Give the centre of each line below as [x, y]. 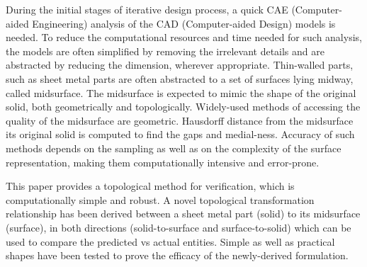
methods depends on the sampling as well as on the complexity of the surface [174, 148]
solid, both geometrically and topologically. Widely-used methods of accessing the [183, 107]
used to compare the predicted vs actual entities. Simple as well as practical [170, 241]
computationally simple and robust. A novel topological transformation [160, 199]
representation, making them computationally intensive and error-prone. [163, 162]
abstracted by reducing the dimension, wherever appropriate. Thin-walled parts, [180, 65]
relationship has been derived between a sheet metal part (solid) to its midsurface [183, 214]
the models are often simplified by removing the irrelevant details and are [165, 51]
